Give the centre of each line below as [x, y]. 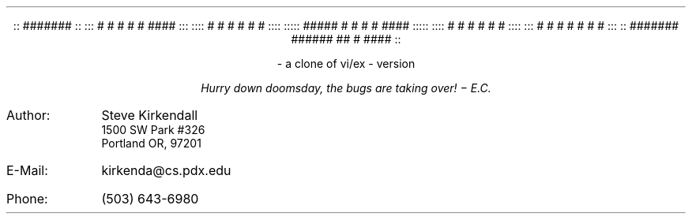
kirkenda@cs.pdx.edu [166, 170]
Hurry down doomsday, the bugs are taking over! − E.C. [346, 88]
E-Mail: [27, 170]
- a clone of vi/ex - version [346, 63]
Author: [28, 115]
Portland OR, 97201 [151, 143]
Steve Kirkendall [150, 115]
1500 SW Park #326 [153, 130]
